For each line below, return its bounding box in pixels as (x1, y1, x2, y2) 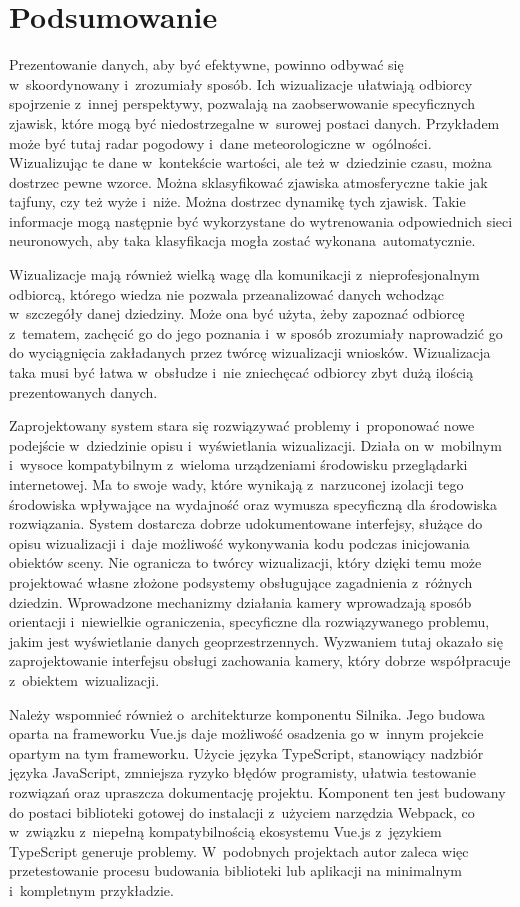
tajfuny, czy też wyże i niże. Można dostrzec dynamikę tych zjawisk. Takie (9, 191, 466, 212)
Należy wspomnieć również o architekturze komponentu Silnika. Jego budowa (9, 703, 485, 724)
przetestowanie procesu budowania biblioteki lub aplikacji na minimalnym (9, 860, 462, 881)
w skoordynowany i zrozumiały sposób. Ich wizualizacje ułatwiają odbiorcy (9, 73, 473, 94)
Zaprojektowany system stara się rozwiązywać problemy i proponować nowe (9, 415, 475, 436)
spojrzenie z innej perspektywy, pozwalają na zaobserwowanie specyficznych (9, 93, 475, 114)
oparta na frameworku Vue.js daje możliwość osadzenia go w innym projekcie (9, 723, 484, 744)
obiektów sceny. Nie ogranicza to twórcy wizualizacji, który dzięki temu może (9, 552, 482, 573)
